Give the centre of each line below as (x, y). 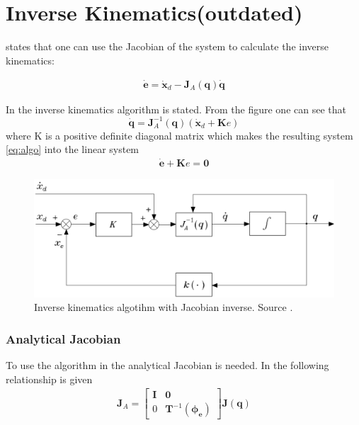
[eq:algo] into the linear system (73, 149)
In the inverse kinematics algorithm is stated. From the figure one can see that (176, 109)
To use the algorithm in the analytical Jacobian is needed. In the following (167, 364)
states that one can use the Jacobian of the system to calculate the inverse (167, 46)
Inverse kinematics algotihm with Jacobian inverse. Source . (164, 307)
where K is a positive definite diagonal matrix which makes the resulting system (179, 135)
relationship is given (49, 379)
